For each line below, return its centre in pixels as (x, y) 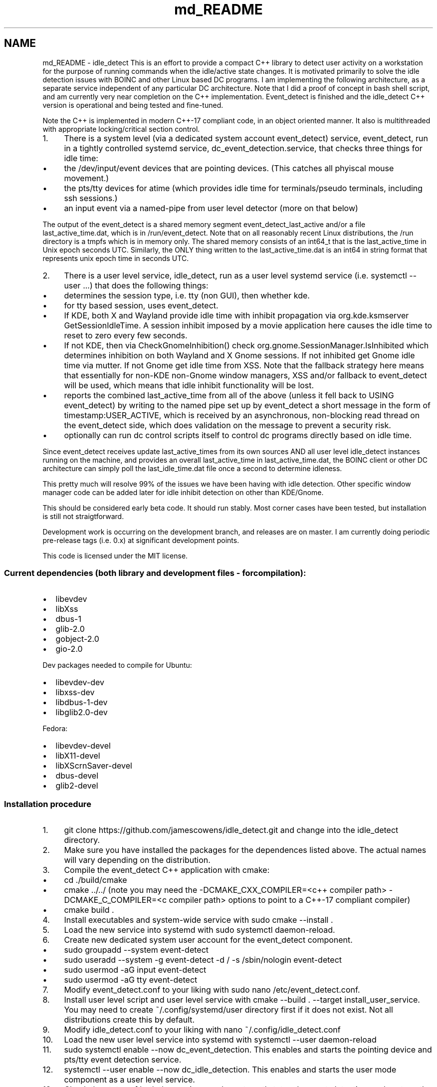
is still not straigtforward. (83, 516)
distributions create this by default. (129, 1020)
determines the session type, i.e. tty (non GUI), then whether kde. (187, 295)
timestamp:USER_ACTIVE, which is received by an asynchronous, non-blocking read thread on (242, 415)
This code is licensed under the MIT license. (115, 555)
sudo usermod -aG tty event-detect (131, 980)
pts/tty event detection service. (123, 1060)
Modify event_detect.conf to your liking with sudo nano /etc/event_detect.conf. (212, 990)
